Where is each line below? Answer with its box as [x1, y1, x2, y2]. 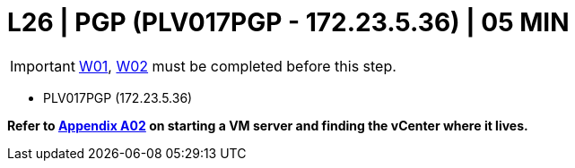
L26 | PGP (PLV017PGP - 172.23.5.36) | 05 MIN [7, 7, 570, 38]
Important [10, 56, 75, 75]
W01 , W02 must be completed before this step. [78, 56, 396, 75]
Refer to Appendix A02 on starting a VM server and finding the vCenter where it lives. [7, 117, 528, 133]
